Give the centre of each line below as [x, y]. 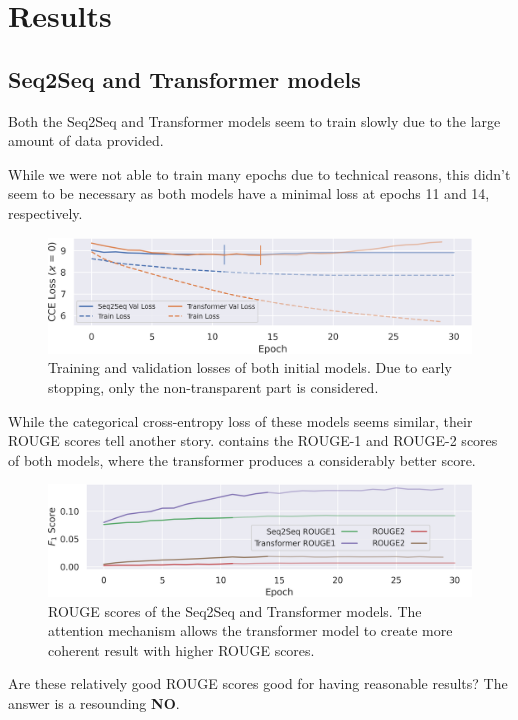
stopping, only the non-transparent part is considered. [213, 387]
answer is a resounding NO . [94, 703]
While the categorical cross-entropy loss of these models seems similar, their [240, 420]
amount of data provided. [86, 140]
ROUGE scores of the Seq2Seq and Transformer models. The [235, 610]
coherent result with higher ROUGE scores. [181, 649]
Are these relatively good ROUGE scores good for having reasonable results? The [258, 683]
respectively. [45, 212]
